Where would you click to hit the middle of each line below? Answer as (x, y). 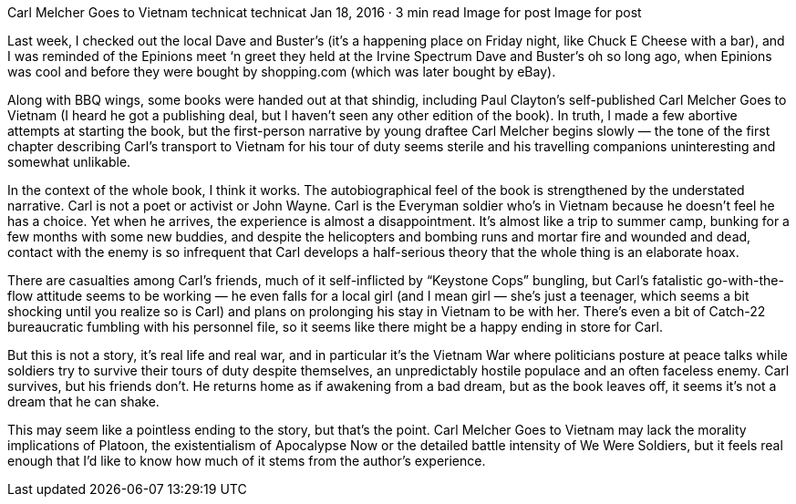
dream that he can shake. (83, 401)
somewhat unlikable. (69, 162)
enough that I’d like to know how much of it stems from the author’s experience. (247, 461)
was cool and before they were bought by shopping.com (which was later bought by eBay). (282, 72)
